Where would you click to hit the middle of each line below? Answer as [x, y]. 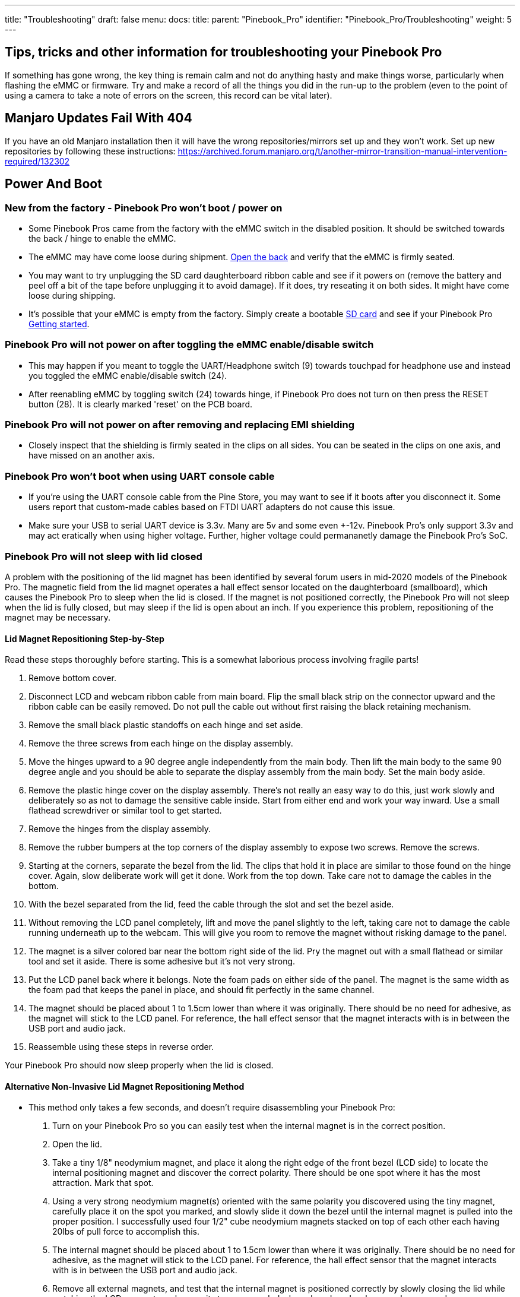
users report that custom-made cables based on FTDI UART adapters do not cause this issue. [212, 507]
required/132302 [37, 161]
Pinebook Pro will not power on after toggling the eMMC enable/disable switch [189, 345]
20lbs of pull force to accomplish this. [126, 1232]
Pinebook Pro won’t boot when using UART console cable [140, 476]
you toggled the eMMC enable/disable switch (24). [128, 375]
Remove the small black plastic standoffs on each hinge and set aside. [166, 725]
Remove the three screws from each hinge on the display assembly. [161, 744]
